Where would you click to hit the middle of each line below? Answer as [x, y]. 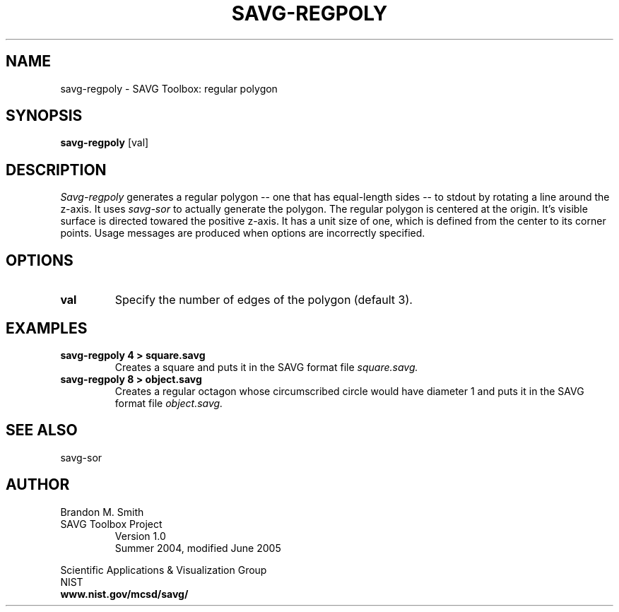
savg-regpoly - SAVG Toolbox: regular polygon [169, 88]
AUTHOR [38, 485]
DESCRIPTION [56, 170]
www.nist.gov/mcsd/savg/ [124, 594]
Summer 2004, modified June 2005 [198, 548]
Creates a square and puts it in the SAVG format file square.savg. [266, 367]
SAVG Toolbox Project [111, 524]
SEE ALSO [42, 430]
